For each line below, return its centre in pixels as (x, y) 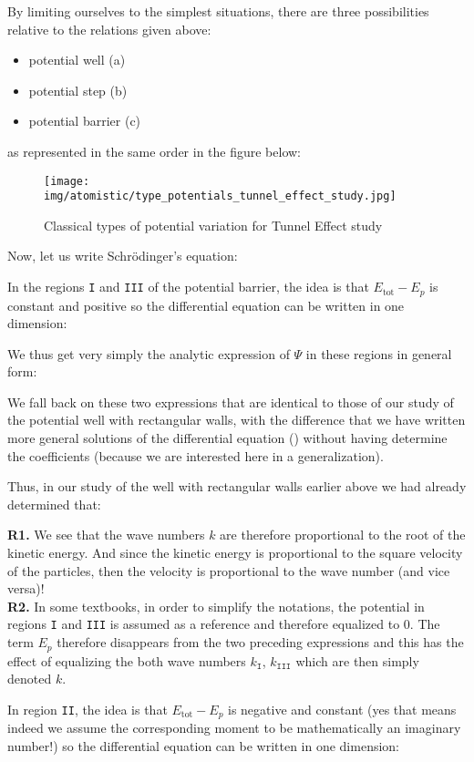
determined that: (54, 504)
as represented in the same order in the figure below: (155, 151)
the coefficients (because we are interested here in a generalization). (196, 455)
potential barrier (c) (85, 121)
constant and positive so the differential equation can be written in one (206, 305)
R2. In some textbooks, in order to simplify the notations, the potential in (216, 606)
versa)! (26, 588)
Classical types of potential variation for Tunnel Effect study (213, 225)
